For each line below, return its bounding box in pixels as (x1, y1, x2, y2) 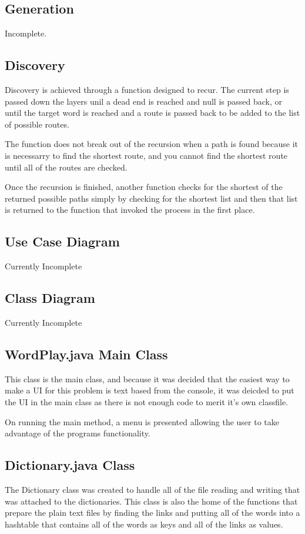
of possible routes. (5, 118, 69, 130)
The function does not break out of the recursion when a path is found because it (5, 138, 298, 150)
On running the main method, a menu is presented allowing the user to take (5, 415, 280, 428)
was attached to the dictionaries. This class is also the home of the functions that (5, 495, 298, 507)
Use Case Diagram (5, 232, 120, 251)
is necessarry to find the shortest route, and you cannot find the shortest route (5, 149, 288, 161)
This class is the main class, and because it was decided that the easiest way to (5, 372, 290, 385)
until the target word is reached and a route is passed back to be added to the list (5, 106, 300, 119)
